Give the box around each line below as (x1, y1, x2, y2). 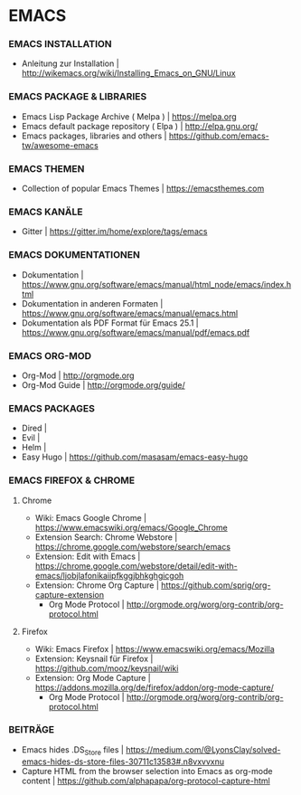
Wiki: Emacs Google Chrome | (34, 512, 146, 523)
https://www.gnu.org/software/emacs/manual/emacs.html (21, 308, 239, 318)
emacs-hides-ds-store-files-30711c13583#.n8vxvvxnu (21, 756, 225, 767)
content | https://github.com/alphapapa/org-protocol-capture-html (21, 775, 270, 786)
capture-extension (34, 589, 105, 600)
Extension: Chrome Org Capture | (34, 580, 160, 591)
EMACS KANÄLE (8, 205, 83, 218)
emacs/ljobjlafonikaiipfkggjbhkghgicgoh (34, 570, 184, 581)
